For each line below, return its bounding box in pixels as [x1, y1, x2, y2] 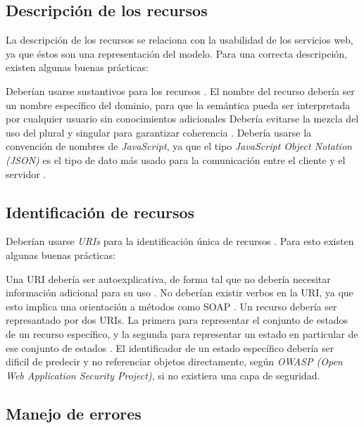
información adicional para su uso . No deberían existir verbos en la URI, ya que [6, 285, 353, 300]
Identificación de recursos [6, 201, 195, 222]
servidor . [6, 166, 46, 181]
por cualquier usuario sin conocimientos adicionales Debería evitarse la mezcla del [6, 111, 359, 126]
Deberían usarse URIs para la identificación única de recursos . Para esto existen [6, 234, 354, 248]
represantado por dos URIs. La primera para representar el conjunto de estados [6, 313, 349, 327]
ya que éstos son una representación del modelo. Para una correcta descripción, [6, 46, 347, 61]
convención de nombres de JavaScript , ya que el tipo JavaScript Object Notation [6, 139, 352, 153]
